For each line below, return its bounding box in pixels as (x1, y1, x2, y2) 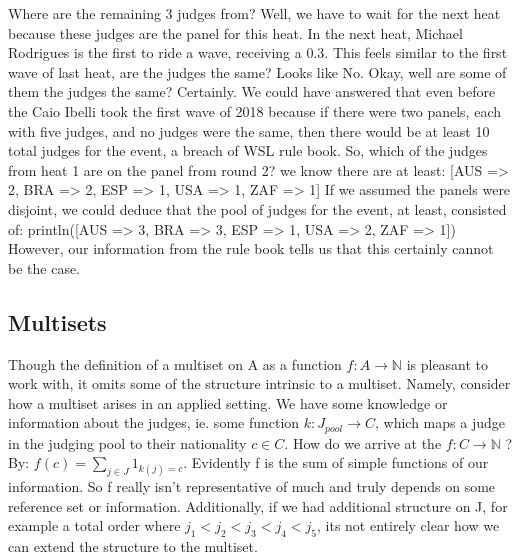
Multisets (8, 306, 107, 337)
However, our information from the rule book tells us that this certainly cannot (8, 238, 494, 259)
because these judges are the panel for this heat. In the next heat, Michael (8, 22, 463, 43)
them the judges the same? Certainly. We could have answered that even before (8, 81, 496, 102)
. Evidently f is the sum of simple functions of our (183, 452, 489, 473)
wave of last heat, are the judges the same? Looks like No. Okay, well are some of (8, 61, 507, 82)
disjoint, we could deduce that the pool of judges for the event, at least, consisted (8, 198, 507, 219)
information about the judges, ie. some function (8, 412, 300, 433)
